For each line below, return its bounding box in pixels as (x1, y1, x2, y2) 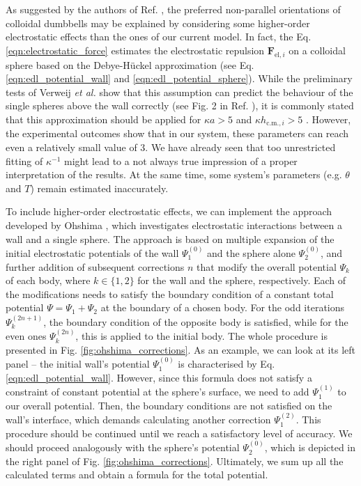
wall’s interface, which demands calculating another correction (6, 412, 271, 427)
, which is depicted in (264, 440, 356, 455)
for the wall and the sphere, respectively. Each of (137, 273, 346, 288)
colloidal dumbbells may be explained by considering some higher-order (6, 15, 310, 30)
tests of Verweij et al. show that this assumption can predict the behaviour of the (6, 84, 353, 99)
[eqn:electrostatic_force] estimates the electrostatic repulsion (6, 42, 265, 57)
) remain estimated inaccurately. (30, 180, 169, 195)
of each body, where (6, 273, 91, 288)
